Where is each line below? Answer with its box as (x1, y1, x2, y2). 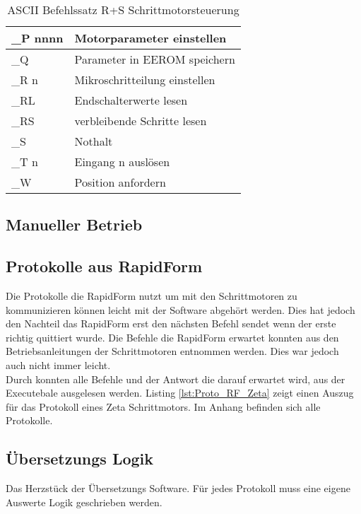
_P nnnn (11, 30, 64, 46)
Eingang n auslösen (74, 153, 170, 170)
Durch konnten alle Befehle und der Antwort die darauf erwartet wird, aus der (6, 371, 345, 386)
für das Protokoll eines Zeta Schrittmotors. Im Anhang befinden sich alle (6, 399, 321, 414)
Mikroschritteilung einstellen (74, 71, 215, 88)
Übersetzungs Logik (6, 448, 154, 469)
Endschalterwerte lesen (74, 92, 188, 108)
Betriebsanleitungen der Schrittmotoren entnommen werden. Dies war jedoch (6, 344, 339, 358)
